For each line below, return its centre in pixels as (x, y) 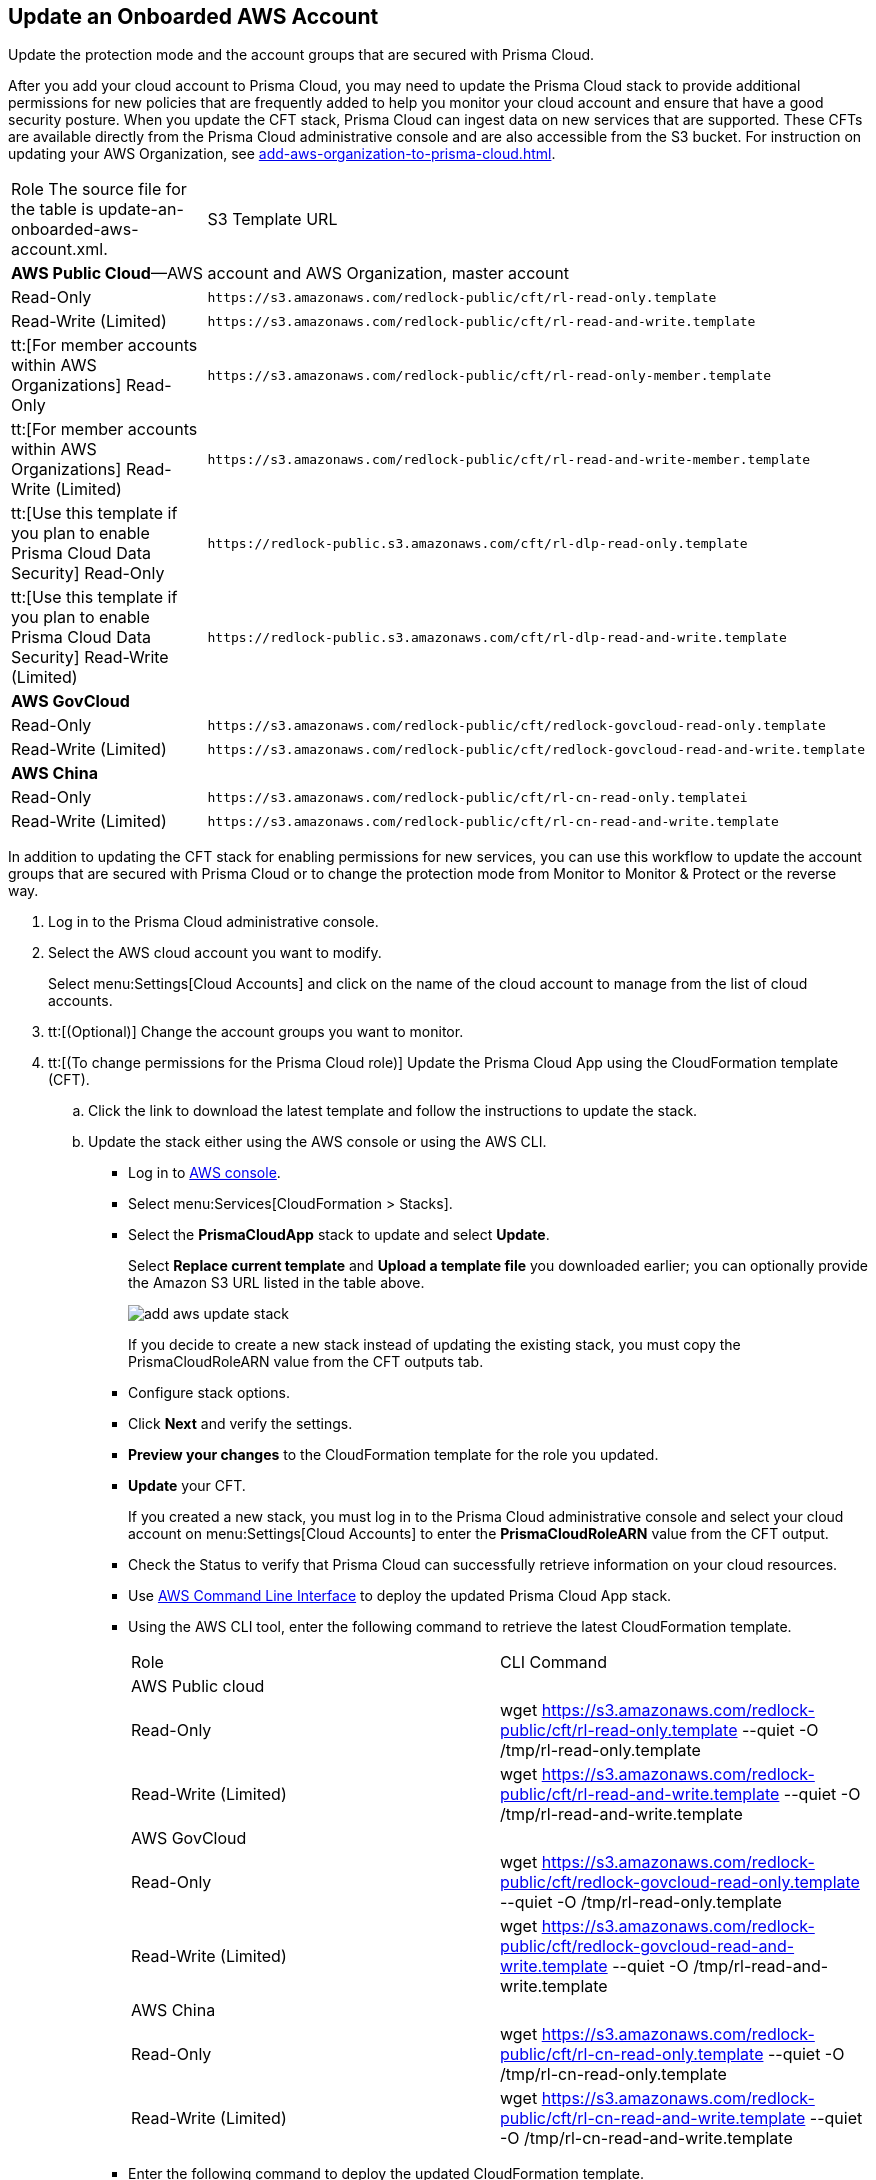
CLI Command (554, 1662)
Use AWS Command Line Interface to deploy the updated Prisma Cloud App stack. (400, 1596)
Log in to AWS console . (204, 1173)
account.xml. (59, 249)
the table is (52, 209)
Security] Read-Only (88, 573)
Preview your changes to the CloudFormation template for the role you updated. (393, 1455)
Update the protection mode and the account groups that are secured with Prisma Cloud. (301, 55)
